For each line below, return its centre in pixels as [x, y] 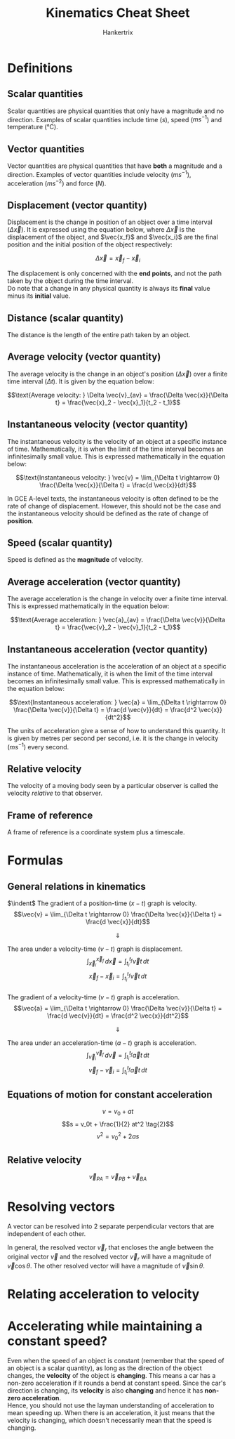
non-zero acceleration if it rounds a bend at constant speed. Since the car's [117, 1383]
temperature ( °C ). [33, 127]
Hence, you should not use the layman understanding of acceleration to [111, 1405]
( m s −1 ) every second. [38, 746]
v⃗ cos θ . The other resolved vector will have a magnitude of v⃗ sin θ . [106, 1266]
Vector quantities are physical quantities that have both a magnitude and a [115, 166]
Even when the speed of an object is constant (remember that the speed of [116, 1360]
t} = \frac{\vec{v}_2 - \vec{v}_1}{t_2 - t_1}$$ [118, 627]
